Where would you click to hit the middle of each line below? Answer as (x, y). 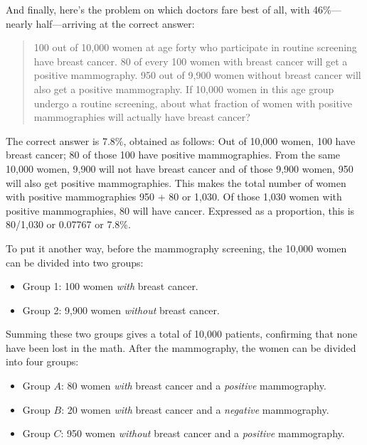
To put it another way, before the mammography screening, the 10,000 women (176, 248)
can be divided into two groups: (75, 262)
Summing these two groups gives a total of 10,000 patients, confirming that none (182, 334)
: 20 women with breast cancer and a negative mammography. (195, 409)
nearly (19, 23)
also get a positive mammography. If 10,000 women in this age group (184, 89)
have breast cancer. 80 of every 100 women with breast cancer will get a (191, 61)
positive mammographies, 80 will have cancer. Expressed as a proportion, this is (180, 210)
